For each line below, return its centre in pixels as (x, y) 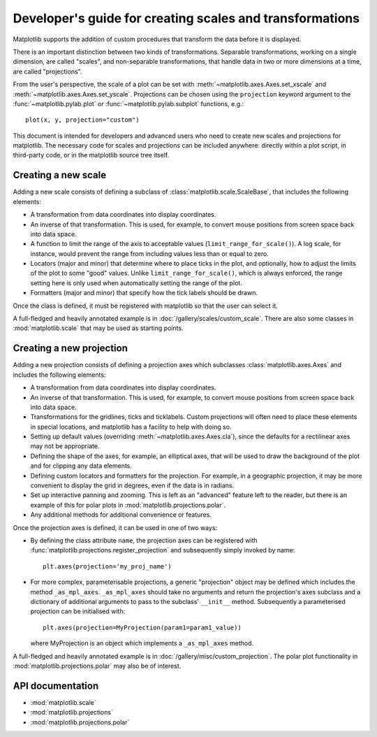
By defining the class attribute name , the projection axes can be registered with (144, 540)
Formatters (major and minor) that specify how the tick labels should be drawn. (144, 293)
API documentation (56, 686)
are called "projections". (47, 71)
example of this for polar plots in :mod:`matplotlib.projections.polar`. (128, 505)
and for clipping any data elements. (81, 466)
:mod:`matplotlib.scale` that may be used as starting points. (98, 328)
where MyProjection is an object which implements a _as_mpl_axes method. (142, 643)
